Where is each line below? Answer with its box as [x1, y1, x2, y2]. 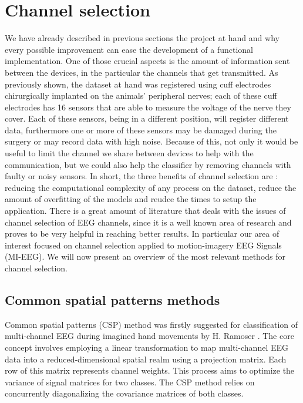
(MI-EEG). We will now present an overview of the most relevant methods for [5, 250, 286, 263]
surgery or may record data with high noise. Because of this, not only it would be [5, 135, 298, 147]
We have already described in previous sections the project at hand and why [5, 32, 280, 44]
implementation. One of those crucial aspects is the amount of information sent [5, 55, 290, 67]
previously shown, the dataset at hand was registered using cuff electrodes [5, 78, 271, 90]
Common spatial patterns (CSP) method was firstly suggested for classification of [5, 318, 298, 330]
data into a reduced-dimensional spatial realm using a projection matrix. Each [5, 352, 287, 365]
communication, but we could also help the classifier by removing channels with [5, 158, 291, 170]
